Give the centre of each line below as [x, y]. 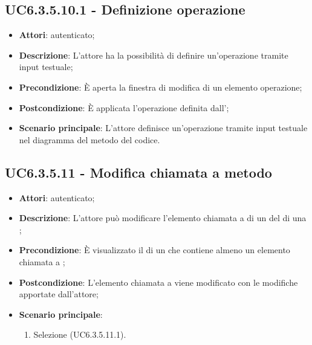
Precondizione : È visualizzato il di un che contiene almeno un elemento [154, 250]
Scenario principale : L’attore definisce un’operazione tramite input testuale [163, 128]
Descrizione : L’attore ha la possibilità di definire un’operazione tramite [154, 55]
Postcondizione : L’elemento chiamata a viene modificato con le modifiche [158, 282]
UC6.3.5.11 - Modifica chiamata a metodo [138, 172]
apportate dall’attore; [59, 294]
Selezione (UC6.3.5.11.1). [80, 334]
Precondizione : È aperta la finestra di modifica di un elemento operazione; [161, 87]
